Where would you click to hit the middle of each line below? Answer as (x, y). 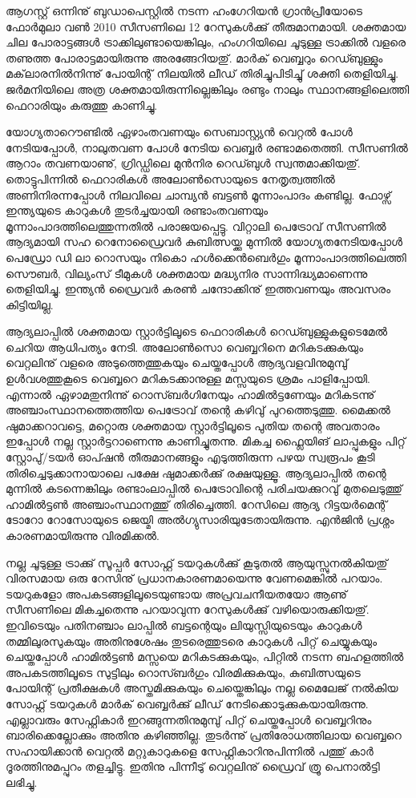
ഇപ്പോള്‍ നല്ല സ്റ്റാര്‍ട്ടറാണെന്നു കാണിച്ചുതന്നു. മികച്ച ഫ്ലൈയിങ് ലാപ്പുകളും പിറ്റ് (206, 441)
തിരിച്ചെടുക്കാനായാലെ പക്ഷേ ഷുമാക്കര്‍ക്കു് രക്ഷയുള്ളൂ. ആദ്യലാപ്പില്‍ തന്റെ (196, 472)
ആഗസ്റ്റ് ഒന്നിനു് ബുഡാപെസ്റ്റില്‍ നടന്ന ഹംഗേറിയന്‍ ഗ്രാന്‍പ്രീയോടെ (184, 10)
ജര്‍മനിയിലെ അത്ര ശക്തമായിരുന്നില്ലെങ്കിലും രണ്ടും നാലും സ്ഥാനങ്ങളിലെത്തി (208, 89)
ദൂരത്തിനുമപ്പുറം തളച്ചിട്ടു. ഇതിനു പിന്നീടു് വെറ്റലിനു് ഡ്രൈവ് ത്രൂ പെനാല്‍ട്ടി (193, 766)
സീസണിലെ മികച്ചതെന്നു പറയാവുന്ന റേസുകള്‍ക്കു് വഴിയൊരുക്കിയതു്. (188, 609)
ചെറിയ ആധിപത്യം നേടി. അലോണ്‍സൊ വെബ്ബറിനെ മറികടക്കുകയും (184, 347)
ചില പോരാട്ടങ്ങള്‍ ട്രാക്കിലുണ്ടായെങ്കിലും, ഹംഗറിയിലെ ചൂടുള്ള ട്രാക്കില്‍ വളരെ (206, 42)
